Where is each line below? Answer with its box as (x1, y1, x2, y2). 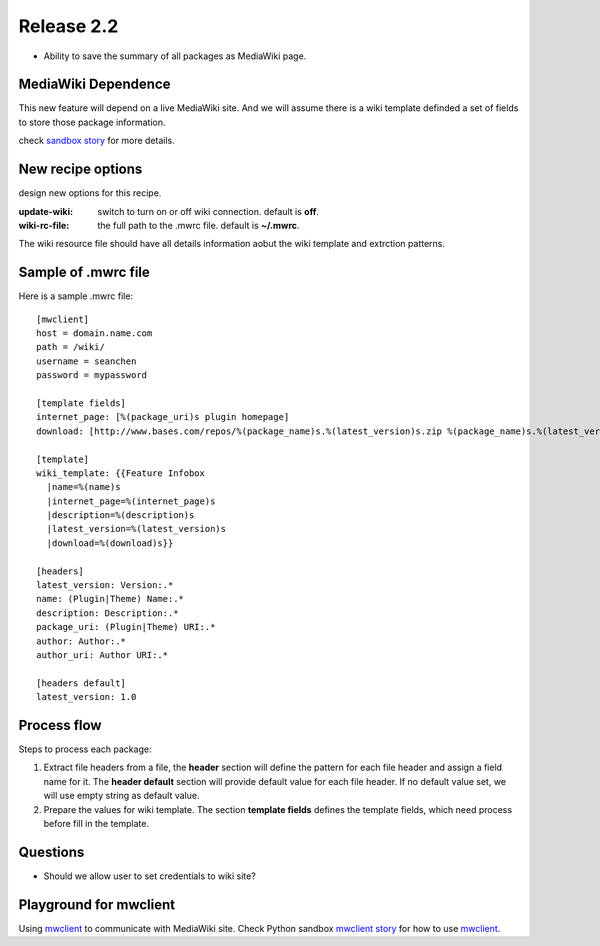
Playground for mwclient (18, 896, 175, 913)
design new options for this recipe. (18, 187, 162, 199)
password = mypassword (36, 370, 148, 381)
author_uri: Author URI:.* (36, 649, 169, 660)
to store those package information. (18, 116, 166, 128)
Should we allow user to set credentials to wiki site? (43, 870, 257, 882)
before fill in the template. (43, 818, 150, 830)
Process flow (18, 716, 102, 734)
